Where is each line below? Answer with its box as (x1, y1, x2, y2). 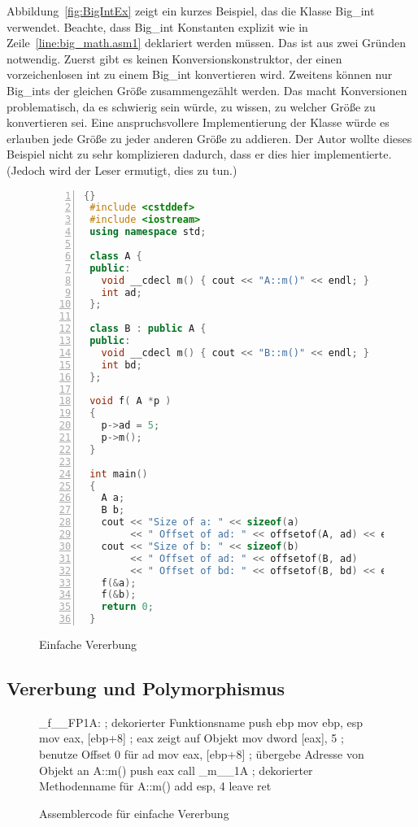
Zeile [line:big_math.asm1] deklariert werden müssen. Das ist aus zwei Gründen (7, 34, 406, 51)
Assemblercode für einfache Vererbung (39, 804, 229, 821)
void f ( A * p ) (89, 395, 172, 407)
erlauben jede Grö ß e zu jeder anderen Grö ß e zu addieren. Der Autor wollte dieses (7, 129, 412, 146)
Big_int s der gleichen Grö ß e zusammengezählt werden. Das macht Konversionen (7, 81, 407, 98)
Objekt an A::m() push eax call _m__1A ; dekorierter (39, 761, 313, 778)
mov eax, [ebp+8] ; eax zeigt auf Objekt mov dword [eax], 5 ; (39, 729, 344, 746)
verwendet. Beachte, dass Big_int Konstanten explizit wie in (7, 18, 308, 35)
